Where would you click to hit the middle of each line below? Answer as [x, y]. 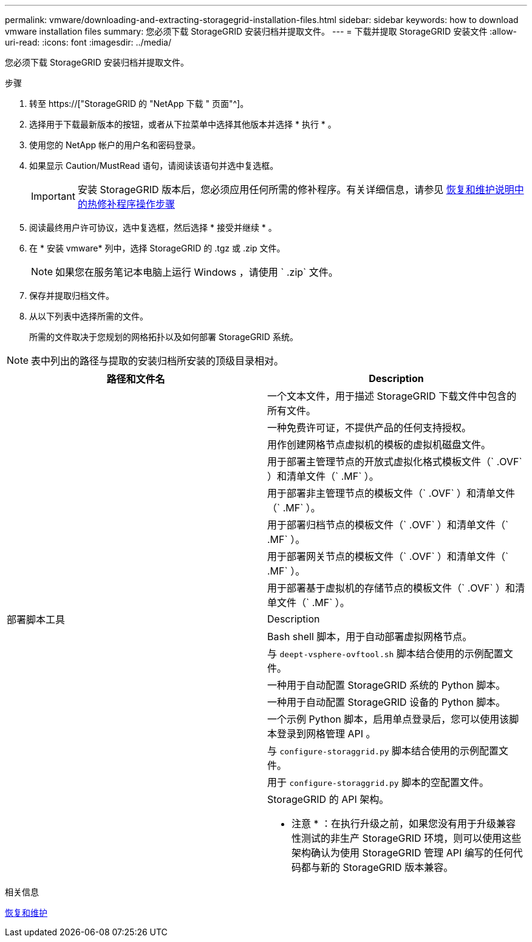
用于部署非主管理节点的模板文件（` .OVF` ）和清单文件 [391, 493]
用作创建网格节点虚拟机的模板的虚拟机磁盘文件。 [379, 445]
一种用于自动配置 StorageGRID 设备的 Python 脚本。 [387, 702]
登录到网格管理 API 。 [326, 734]
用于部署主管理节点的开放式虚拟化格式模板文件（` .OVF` [395, 462]
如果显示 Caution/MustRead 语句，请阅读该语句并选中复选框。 [154, 166]
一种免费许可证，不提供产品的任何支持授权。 [370, 428]
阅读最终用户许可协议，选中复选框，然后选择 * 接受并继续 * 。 [153, 227]
